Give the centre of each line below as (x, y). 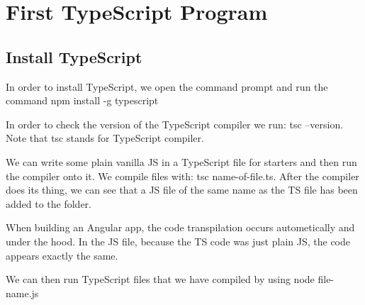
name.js (22, 293)
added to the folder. (49, 203)
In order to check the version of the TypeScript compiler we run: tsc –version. (175, 124)
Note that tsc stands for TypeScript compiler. (105, 138)
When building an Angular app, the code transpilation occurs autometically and (180, 227)
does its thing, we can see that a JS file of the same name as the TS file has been (182, 190)
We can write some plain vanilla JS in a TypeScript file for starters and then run (181, 161)
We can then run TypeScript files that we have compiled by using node (160, 279)
